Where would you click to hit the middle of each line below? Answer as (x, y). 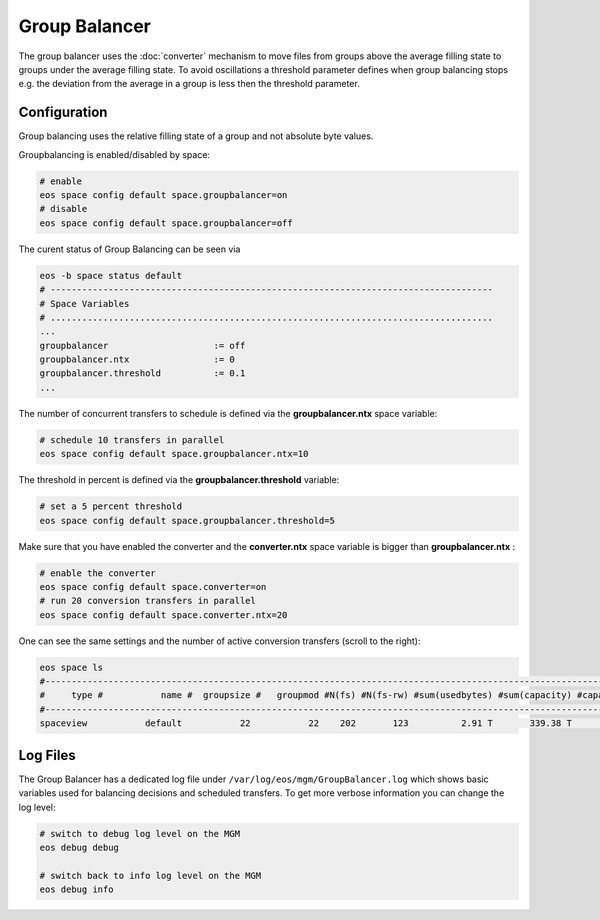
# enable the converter (98, 573)
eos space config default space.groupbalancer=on (163, 195)
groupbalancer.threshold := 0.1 (142, 373)
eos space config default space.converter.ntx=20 (163, 614)
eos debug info (76, 889)
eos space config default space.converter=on (153, 586)
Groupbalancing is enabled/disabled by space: (114, 154)
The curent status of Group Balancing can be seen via (129, 249)
